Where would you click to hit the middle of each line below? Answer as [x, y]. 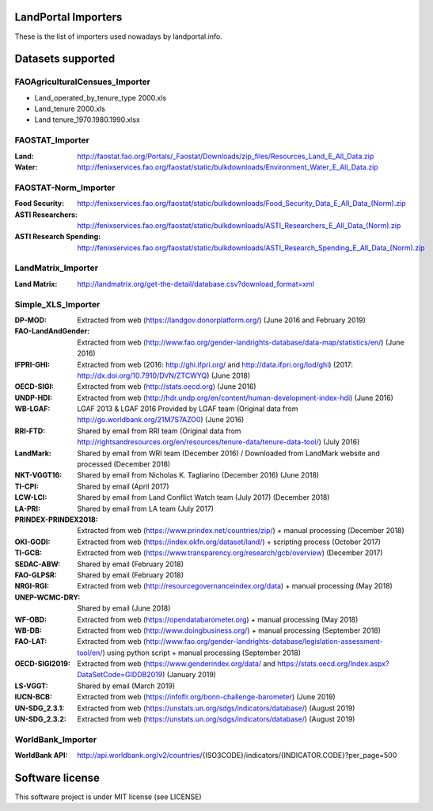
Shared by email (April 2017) [123, 486]
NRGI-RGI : [32, 586]
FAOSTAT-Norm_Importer [65, 188]
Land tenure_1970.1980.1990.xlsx [87, 120]
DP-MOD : [31, 320]
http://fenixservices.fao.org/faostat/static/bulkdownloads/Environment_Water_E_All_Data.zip [228, 167]
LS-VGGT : [31, 686]
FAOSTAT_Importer [52, 140]
